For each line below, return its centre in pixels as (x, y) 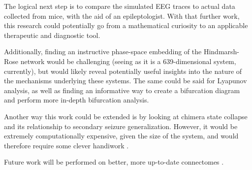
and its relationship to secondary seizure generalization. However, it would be (121, 126)
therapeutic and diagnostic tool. (52, 35)
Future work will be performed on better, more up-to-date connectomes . (114, 162)
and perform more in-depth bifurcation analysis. (77, 100)
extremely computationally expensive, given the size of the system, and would (121, 136)
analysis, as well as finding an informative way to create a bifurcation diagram (122, 90)
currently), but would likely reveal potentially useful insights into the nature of (123, 71)
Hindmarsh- (221, 51)
